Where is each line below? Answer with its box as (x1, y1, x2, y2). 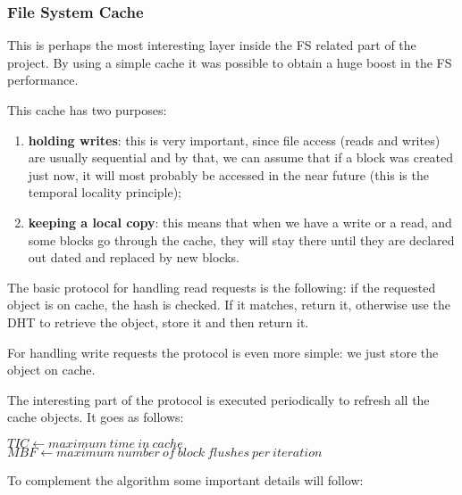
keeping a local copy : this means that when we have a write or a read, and (28, 212, 452, 231)
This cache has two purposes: (7, 101, 167, 119)
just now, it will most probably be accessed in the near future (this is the (28, 165, 429, 184)
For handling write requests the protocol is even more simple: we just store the (7, 342, 439, 361)
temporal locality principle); (28, 183, 182, 202)
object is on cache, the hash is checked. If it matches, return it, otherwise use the (7, 295, 450, 314)
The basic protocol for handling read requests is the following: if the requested (7, 277, 436, 296)
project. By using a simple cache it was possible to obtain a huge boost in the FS (7, 53, 452, 71)
